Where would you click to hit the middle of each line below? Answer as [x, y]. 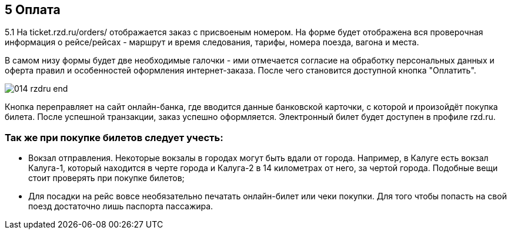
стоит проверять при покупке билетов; [106, 178]
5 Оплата [33, 10]
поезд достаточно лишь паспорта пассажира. [121, 206]
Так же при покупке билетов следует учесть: [114, 137]
